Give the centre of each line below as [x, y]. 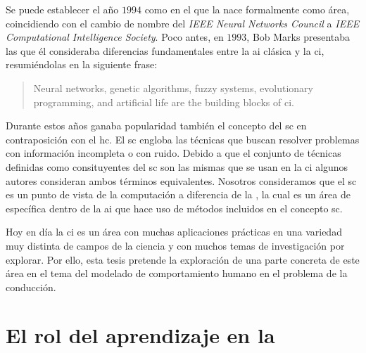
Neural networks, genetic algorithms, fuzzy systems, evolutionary [173, 88]
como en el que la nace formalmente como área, [247, 9]
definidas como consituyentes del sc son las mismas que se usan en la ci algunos [177, 166]
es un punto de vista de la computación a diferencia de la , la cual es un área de [178, 194]
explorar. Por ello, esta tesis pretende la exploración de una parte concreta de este [183, 259]
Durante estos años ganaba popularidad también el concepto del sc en [156, 126]
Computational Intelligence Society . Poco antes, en [115, 37]
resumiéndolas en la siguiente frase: [82, 64]
